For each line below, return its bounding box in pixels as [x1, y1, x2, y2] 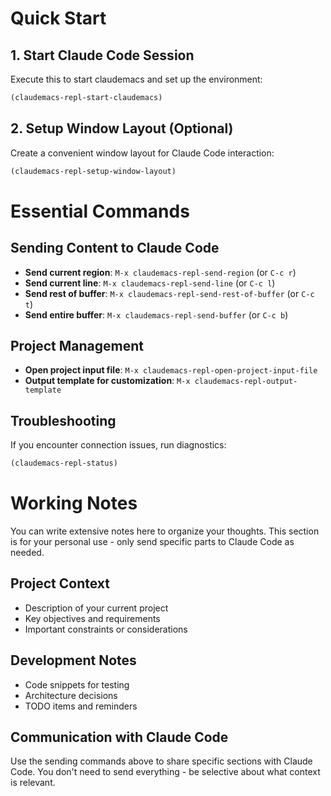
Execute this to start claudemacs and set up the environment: [10, 73, 263, 85]
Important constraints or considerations [24, 623, 188, 635]
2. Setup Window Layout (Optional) [10, 120, 234, 137]
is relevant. [10, 777, 56, 789]
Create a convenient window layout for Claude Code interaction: [10, 147, 275, 159]
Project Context [10, 575, 110, 592]
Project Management [10, 337, 144, 354]
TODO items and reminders [24, 700, 138, 712]
